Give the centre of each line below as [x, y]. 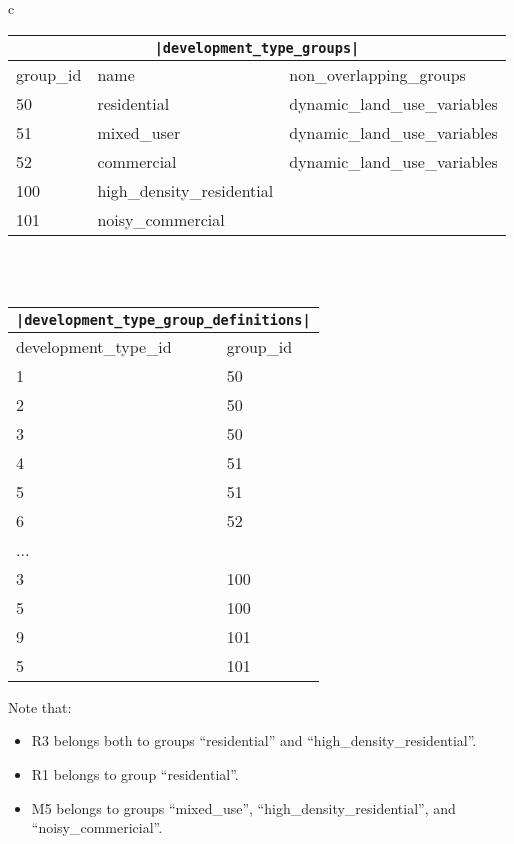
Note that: [40, 706]
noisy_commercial [161, 219]
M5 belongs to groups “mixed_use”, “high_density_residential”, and [243, 807]
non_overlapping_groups [377, 74]
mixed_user [139, 132]
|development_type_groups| [257, 47]
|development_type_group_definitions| [163, 319]
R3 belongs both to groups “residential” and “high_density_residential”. [254, 740]
